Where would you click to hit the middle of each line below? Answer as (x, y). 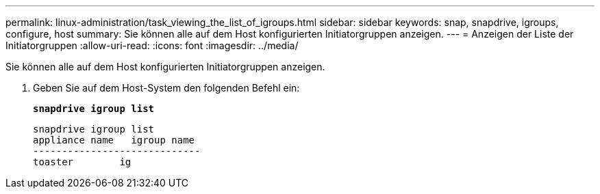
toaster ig (82, 162)
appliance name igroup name (114, 140)
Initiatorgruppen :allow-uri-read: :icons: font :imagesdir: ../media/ (152, 45)
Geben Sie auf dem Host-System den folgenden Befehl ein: (166, 88)
